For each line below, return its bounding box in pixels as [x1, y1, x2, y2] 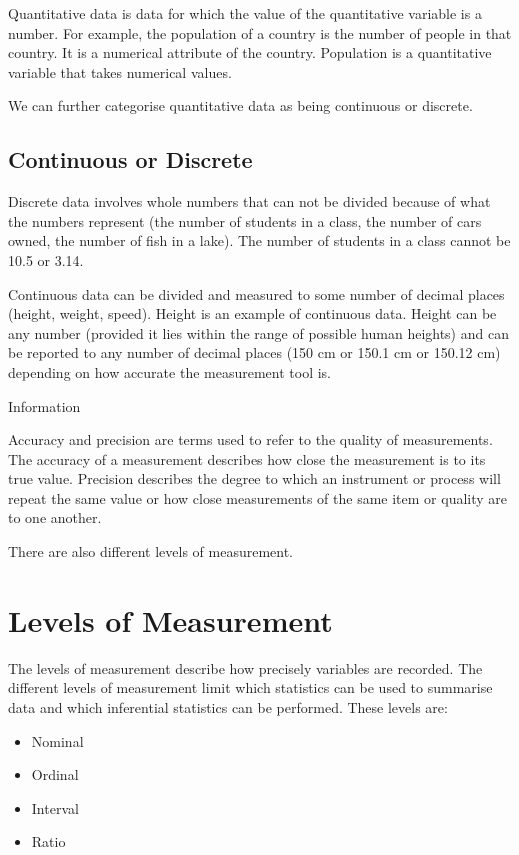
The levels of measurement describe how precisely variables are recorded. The [8, 657, 483, 678]
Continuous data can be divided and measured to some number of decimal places [8, 283, 505, 304]
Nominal [31, 730, 84, 751]
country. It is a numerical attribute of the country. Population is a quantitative [8, 42, 492, 63]
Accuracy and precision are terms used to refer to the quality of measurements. [8, 429, 493, 450]
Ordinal [31, 764, 79, 785]
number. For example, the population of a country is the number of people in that [8, 22, 512, 43]
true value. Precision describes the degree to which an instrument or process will [8, 468, 501, 489]
